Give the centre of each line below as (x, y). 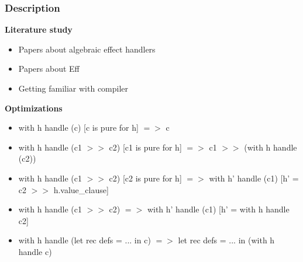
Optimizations (34, 108)
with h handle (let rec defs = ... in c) (85, 240)
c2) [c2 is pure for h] (145, 178)
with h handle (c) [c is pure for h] (78, 127)
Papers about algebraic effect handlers (87, 49)
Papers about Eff (49, 69)
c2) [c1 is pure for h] (145, 147)
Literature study (39, 29)
